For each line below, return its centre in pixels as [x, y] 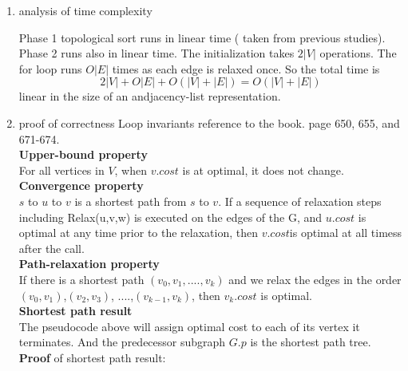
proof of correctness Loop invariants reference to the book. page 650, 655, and [209, 122]
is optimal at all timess [346, 233]
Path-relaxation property [89, 264]
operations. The [358, 53]
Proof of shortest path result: [92, 357]
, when [131, 170]
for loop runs [50, 68]
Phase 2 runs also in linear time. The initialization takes [156, 53]
